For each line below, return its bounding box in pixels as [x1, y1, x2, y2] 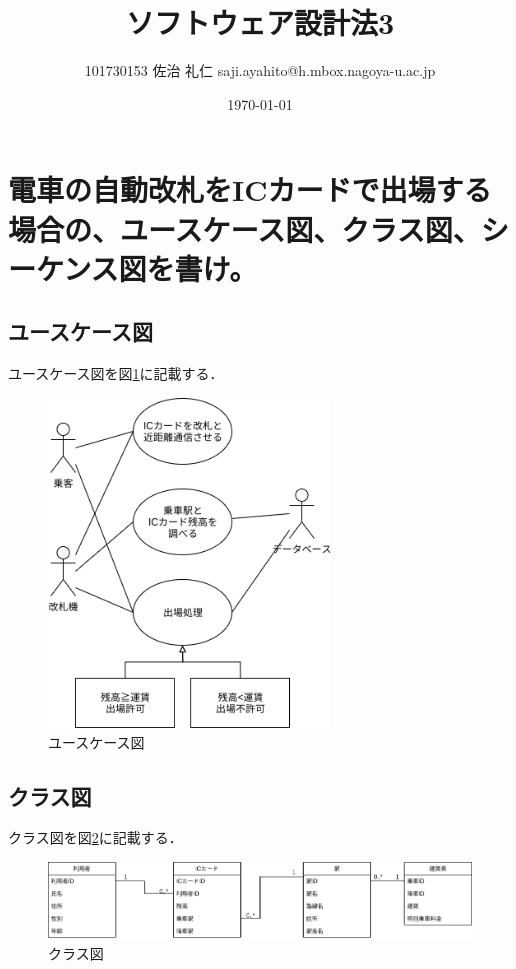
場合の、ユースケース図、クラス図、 [8, 208, 481, 249]
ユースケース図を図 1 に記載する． [8, 363, 224, 384]
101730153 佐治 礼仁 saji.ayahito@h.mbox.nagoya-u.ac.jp [84, 60, 436, 81]
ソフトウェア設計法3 [125, 2, 395, 43]
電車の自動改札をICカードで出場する [8, 169, 492, 210]
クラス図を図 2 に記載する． [8, 827, 183, 848]
